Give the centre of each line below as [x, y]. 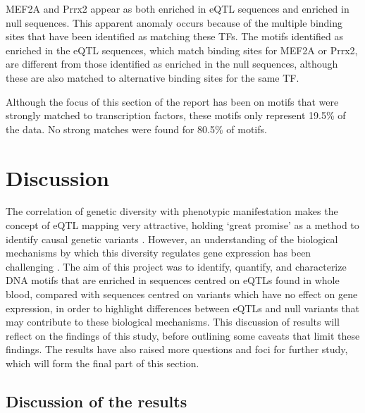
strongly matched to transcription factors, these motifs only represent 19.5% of [176, 115]
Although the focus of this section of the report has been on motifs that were [172, 101]
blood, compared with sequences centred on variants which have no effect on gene [182, 294]
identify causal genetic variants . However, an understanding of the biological [172, 239]
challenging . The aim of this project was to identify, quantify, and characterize [176, 266]
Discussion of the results [97, 401]
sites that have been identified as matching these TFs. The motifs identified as [175, 36]
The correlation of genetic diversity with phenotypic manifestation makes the [172, 211]
